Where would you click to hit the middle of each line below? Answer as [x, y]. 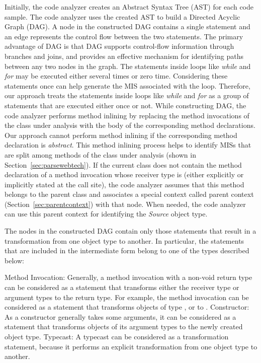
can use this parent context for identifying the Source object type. [106, 214]
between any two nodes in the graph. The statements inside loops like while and [128, 66]
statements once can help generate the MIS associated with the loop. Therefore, [127, 85]
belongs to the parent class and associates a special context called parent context [129, 194]
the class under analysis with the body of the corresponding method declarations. [130, 125]
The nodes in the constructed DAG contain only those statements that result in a [130, 231]
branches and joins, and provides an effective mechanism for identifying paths [124, 56]
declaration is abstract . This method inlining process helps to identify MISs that [128, 145]
